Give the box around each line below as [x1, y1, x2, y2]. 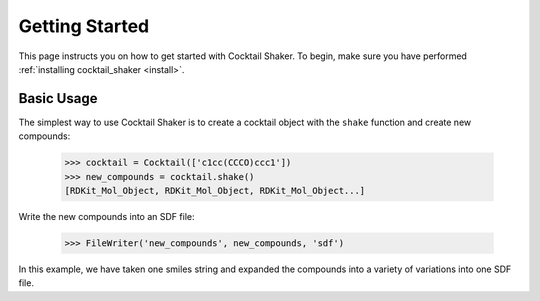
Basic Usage [18, 90, 98, 107]
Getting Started [18, 15, 150, 37]
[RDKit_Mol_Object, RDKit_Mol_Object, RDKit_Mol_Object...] [64, 185, 366, 196]
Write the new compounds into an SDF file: [18, 210, 195, 222]
